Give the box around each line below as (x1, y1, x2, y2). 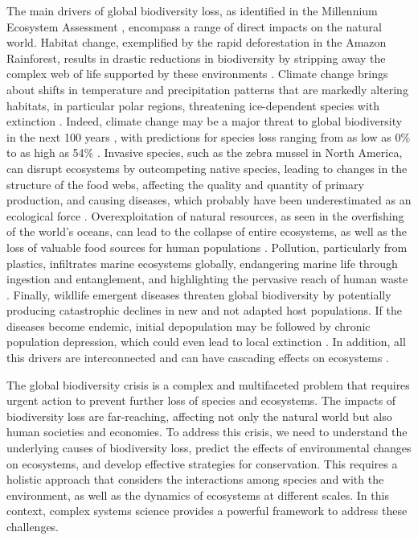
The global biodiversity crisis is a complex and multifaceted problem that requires (6, 376, 410, 393)
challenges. (6, 518, 59, 534)
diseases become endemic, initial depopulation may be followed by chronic (6, 317, 371, 334)
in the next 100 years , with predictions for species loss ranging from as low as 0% (6, 128, 411, 145)
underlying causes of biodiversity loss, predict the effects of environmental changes (6, 439, 412, 456)
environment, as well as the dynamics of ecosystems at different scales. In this (6, 486, 389, 503)
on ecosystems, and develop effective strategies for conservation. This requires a (6, 455, 398, 472)
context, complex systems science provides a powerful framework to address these (6, 502, 408, 519)
